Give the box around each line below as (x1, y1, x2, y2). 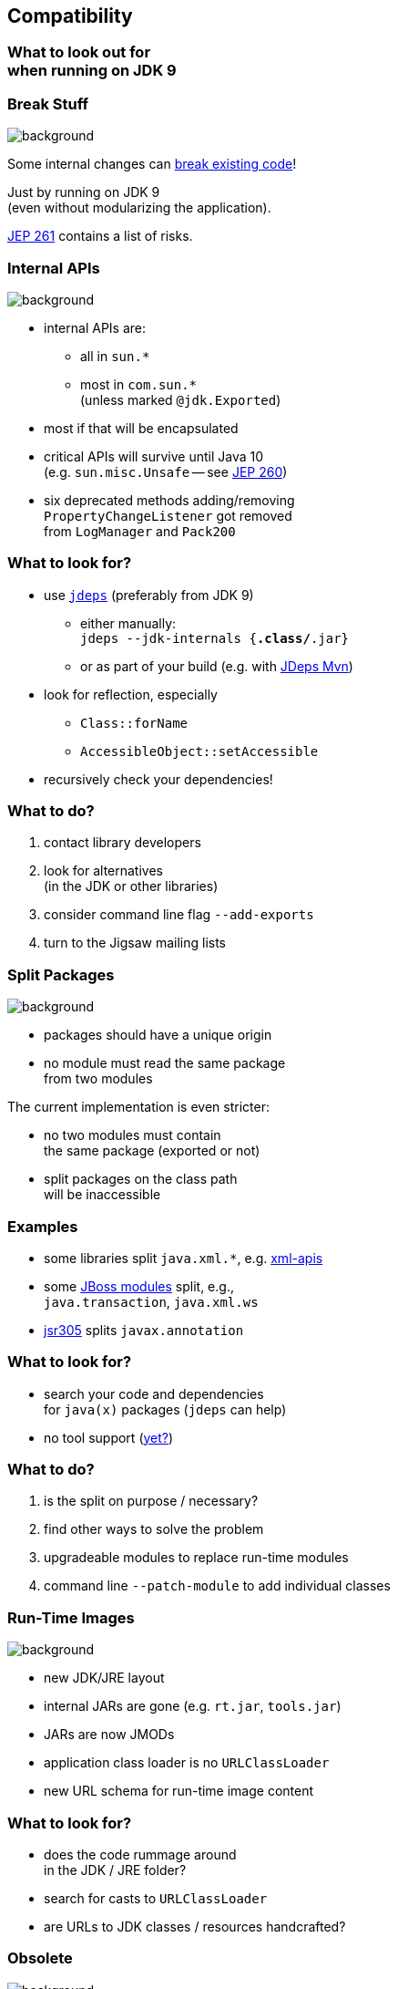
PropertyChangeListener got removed (44, 507, 292, 523)
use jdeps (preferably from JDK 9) (44, 586, 254, 603)
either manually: (80, 615, 177, 631)
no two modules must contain (44, 1127, 221, 1144)
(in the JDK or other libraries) (44, 878, 219, 895)
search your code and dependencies (44, 1385, 264, 1402)
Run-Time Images (7, 1608, 135, 1627)
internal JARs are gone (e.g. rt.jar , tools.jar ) (44, 1698, 342, 1714)
